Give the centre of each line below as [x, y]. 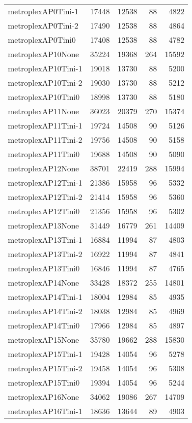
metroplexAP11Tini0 [44, 154]
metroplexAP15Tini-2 [45, 368]
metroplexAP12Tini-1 [45, 182]
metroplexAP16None [43, 397]
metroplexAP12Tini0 [44, 211]
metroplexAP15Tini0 [44, 382]
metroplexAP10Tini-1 [45, 68]
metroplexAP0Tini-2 [43, 25]
